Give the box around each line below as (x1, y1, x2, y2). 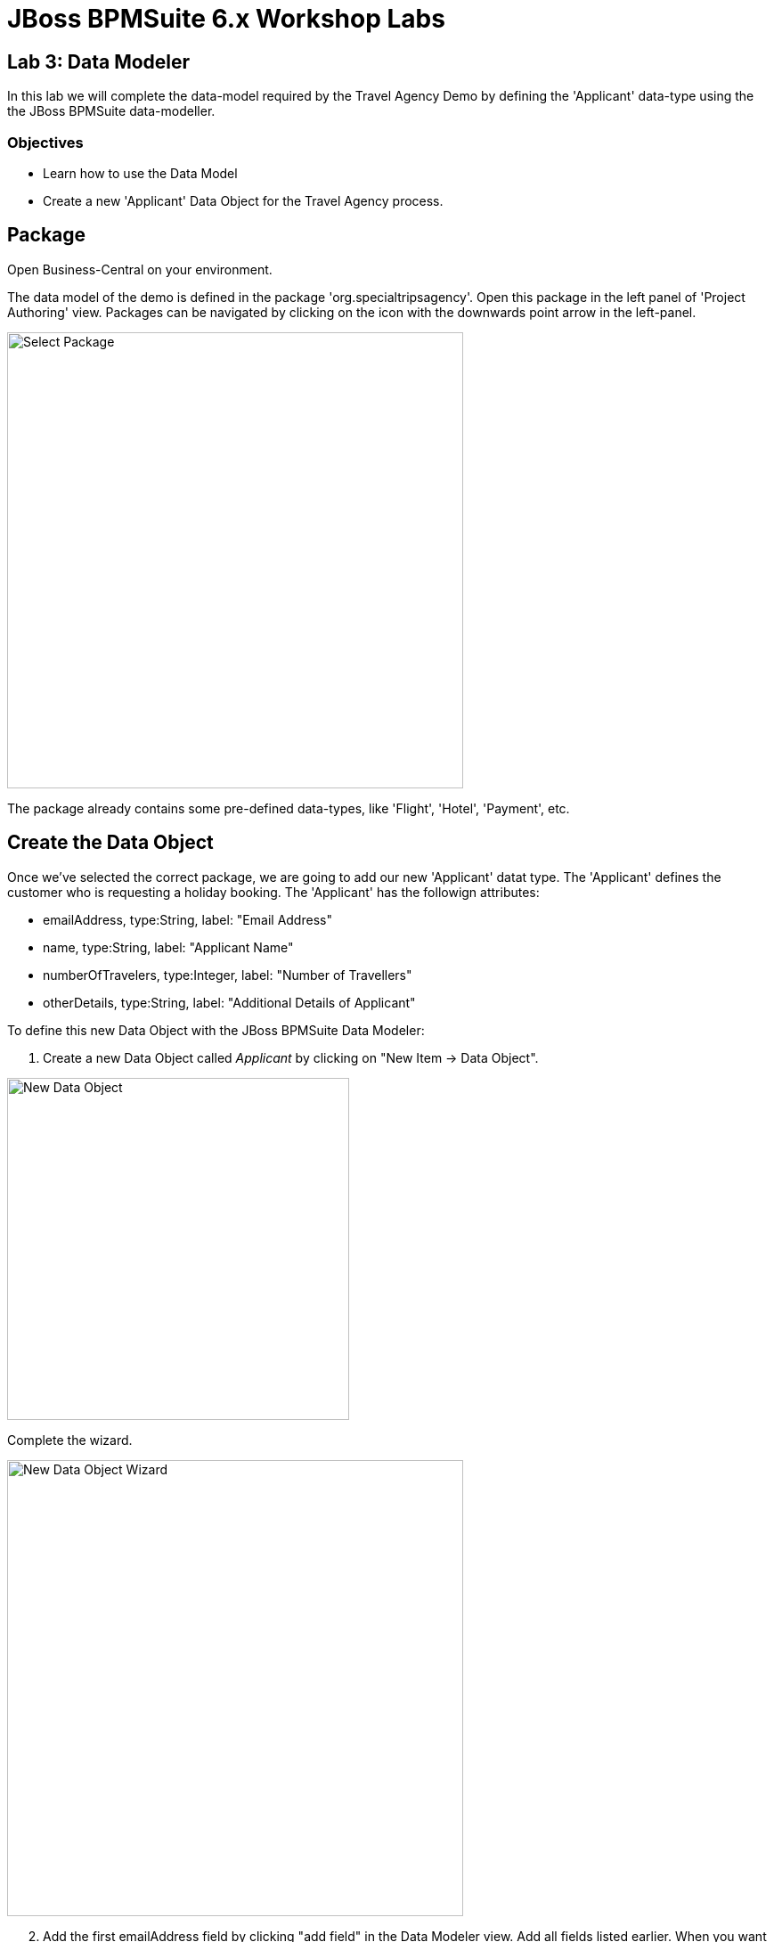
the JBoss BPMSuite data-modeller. (7, 103, 216, 119)
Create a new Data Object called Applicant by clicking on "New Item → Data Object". (43, 1049, 539, 1065)
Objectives (7, 133, 84, 151)
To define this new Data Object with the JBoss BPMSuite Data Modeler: (7, 1022, 425, 1038)
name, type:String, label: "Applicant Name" (43, 939, 294, 955)
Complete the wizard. (7, 1432, 133, 1448)
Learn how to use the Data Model (43, 165, 238, 181)
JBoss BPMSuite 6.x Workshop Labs (7, 4, 445, 34)
